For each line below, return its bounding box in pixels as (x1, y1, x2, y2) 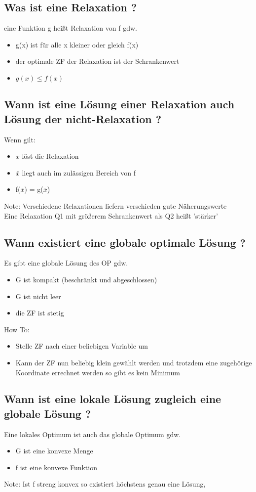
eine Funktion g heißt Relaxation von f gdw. (4, 23, 137, 33)
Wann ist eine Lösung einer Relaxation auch (4, 96, 235, 112)
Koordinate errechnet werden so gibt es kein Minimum (15, 367, 180, 377)
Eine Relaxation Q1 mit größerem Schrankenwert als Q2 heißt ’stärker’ (4, 210, 218, 221)
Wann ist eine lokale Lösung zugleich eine (4, 391, 221, 406)
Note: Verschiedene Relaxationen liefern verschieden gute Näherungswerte (4, 200, 227, 211)
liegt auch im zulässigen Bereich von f (22, 167, 136, 178)
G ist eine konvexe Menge (15, 446, 93, 456)
